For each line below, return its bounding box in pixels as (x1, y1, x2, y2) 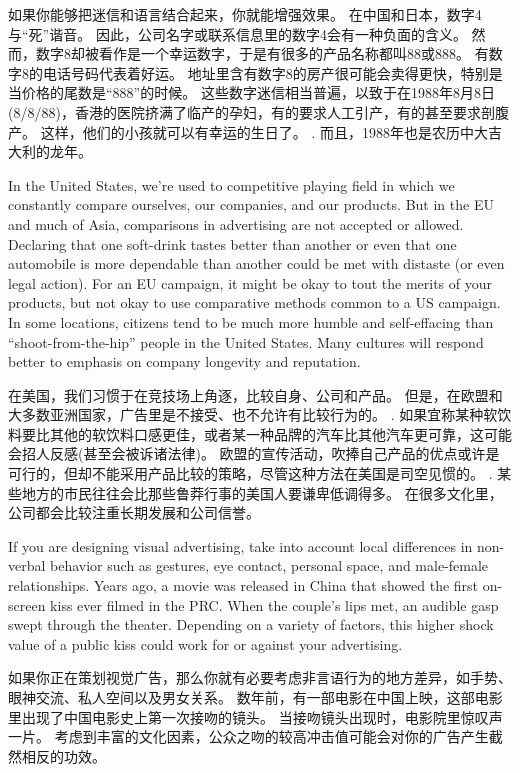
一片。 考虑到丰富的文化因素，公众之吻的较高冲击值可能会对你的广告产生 (8, 726, 489, 747)
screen (8, 594, 46, 615)
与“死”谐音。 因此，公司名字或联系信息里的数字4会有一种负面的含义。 (8, 23, 467, 44)
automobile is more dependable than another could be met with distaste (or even (8, 253, 505, 274)
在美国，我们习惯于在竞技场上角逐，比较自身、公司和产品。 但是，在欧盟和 (8, 384, 503, 405)
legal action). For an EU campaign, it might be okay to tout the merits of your (8, 272, 492, 293)
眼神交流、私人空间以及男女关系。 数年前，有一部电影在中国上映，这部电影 (8, 687, 503, 707)
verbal (8, 555, 46, 576)
